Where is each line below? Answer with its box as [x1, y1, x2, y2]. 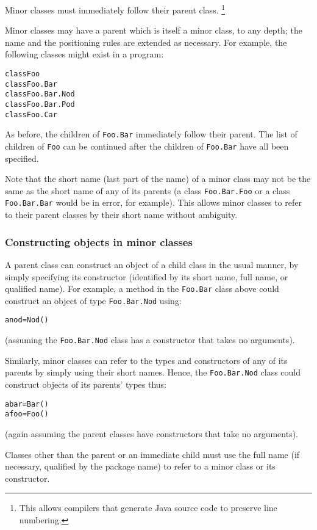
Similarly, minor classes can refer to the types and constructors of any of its [5, 354, 288, 366]
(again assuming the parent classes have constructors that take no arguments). [5, 427, 299, 440]
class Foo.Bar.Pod [5, 100, 75, 109]
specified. [5, 151, 39, 164]
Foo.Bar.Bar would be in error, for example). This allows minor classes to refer [5, 196, 302, 209]
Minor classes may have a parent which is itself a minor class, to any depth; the [5, 24, 302, 37]
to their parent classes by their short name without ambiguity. [5, 208, 238, 221]
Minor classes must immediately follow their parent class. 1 [5, 2, 226, 16]
